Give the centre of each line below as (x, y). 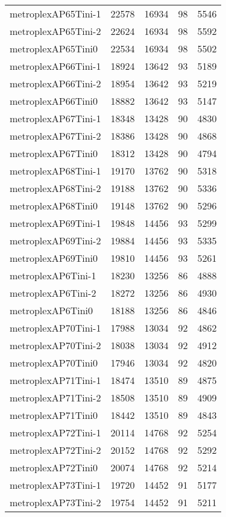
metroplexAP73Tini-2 (55, 502)
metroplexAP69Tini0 (54, 258)
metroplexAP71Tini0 (54, 415)
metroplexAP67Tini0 (54, 153)
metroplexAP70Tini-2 (55, 345)
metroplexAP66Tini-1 (55, 66)
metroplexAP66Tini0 (54, 101)
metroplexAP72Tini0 (54, 467)
